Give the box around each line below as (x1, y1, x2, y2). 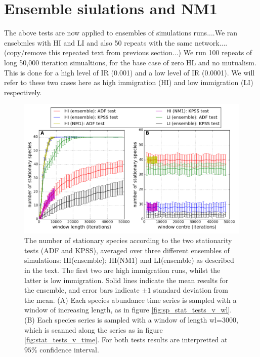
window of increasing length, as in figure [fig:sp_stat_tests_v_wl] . (24, 304, 232, 315)
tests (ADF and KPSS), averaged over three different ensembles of (24, 245, 230, 255)
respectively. (4, 87, 42, 97)
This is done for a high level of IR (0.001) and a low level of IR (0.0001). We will (4, 67, 255, 77)
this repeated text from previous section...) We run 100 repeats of (49, 47, 252, 58)
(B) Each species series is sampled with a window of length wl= (24, 314, 222, 325)
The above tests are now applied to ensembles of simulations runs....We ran (4, 27, 238, 38)
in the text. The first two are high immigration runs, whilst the (24, 265, 221, 275)
